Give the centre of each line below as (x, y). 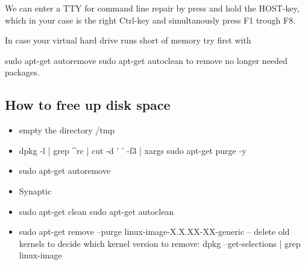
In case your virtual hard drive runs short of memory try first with (128, 40)
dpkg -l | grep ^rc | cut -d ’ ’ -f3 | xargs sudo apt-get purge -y (133, 150)
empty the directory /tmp (67, 130)
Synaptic (35, 190)
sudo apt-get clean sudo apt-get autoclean (96, 211)
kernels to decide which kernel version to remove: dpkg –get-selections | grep (160, 243)
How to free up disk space (88, 105)
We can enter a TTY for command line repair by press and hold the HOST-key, (152, 8)
